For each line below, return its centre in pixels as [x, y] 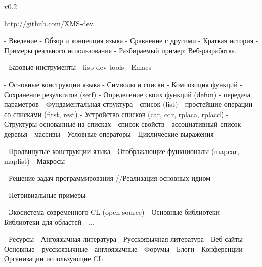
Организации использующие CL [54, 259]
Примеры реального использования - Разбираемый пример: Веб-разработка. [120, 50]
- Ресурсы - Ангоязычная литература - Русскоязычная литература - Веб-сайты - [126, 239]
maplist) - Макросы [35, 161]
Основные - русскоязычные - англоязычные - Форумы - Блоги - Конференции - [126, 249]
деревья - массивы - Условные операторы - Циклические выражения [109, 133]
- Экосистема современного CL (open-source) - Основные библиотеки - [114, 212]
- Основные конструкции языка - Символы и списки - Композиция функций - [123, 84]
